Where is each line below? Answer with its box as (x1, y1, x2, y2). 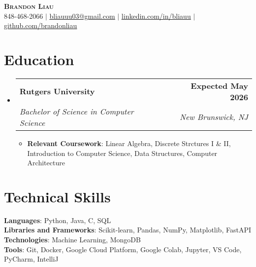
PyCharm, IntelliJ (4, 254, 59, 264)
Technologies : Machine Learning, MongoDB (4, 234, 141, 244)
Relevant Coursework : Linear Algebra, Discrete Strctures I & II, (27, 138, 231, 148)
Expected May (191, 79, 248, 91)
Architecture (27, 157, 65, 168)
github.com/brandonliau (4, 20, 77, 31)
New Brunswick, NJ (180, 111, 248, 123)
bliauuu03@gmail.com (49, 10, 115, 21)
